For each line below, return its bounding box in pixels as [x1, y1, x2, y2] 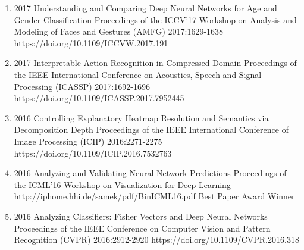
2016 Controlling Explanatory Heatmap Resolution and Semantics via [14, 111, 269, 124]
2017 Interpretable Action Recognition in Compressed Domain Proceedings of [14, 57, 297, 69]
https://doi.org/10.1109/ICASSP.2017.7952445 [14, 92, 184, 104]
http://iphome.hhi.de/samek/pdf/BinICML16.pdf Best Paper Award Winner [14, 190, 295, 202]
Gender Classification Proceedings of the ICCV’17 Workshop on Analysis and [14, 13, 297, 26]
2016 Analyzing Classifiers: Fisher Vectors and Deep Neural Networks [14, 210, 268, 222]
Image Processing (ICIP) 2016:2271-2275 [14, 135, 162, 147]
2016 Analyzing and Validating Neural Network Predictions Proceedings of [14, 167, 287, 179]
